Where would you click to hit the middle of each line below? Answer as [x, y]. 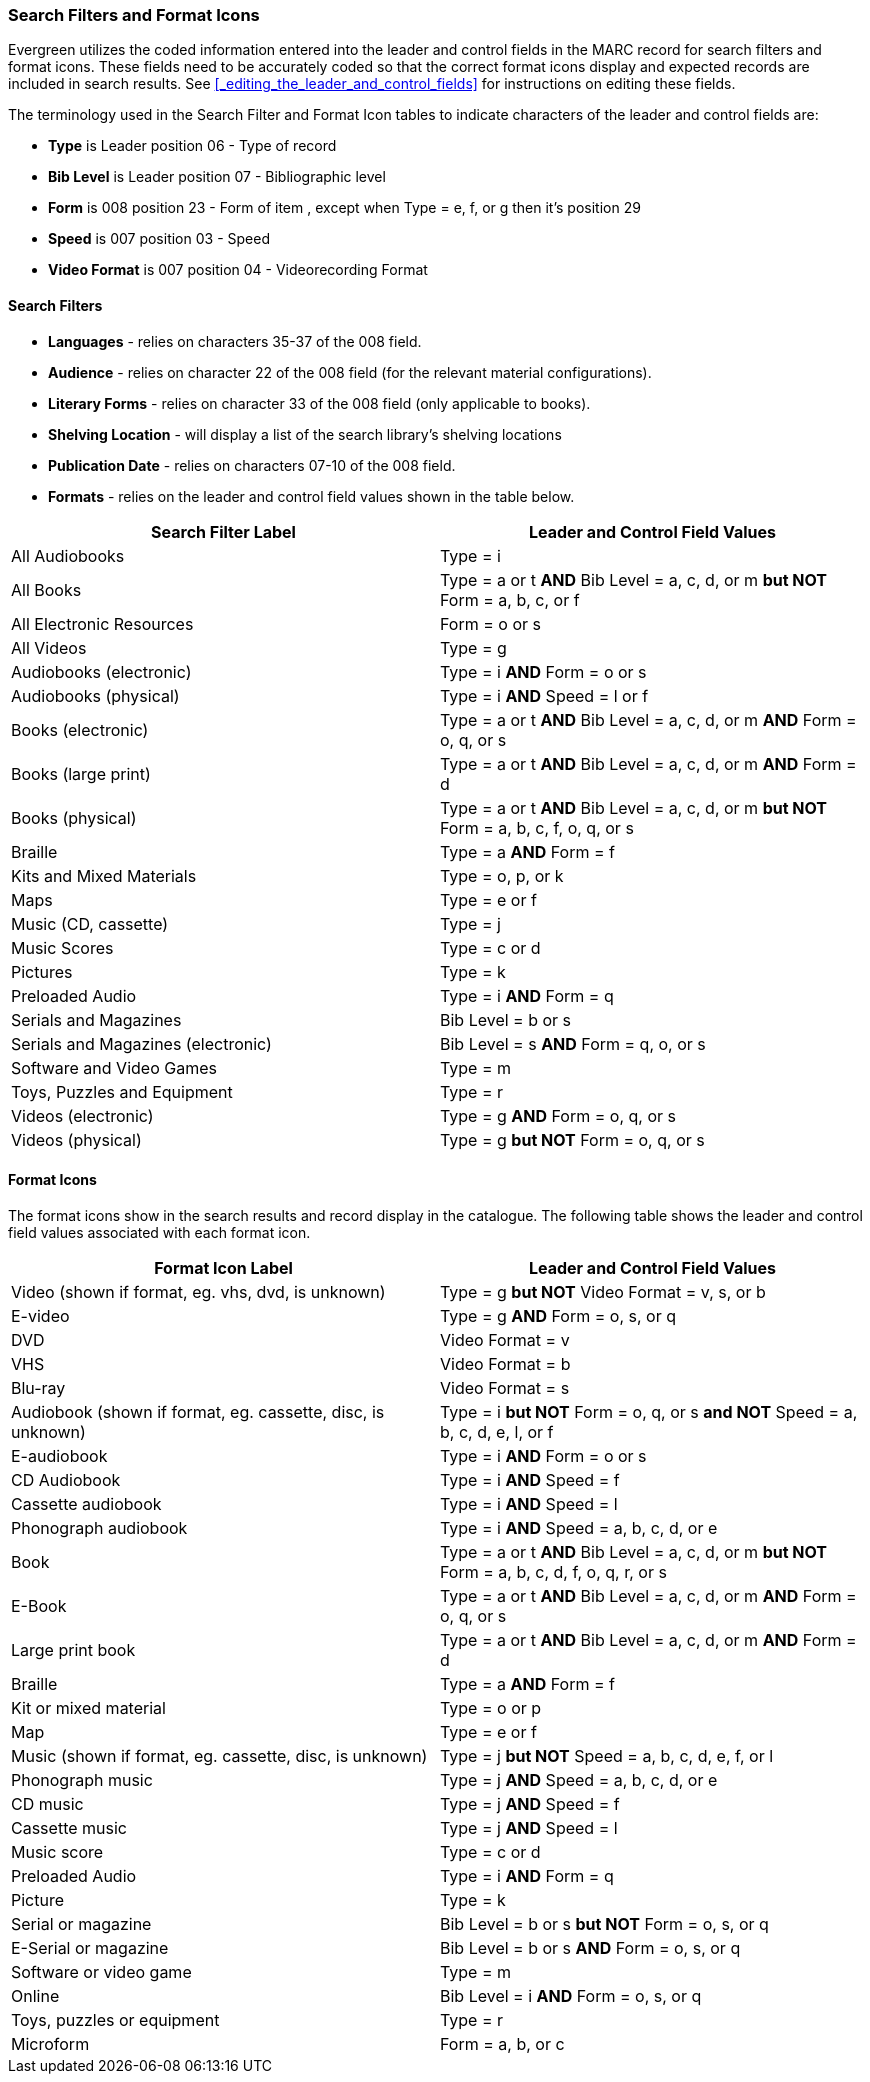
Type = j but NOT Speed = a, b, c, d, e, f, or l [607, 1755]
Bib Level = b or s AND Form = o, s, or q [590, 1947]
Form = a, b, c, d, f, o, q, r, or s [553, 1571]
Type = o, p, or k [502, 875]
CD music [47, 1803]
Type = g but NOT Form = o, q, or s [572, 1139]
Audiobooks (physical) [95, 695]
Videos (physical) [76, 1139]
